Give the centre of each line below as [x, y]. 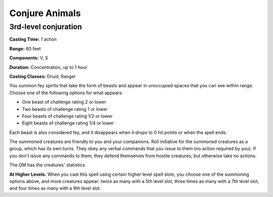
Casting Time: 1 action [33, 39]
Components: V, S [29, 58]
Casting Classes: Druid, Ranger [42, 76]
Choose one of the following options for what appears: [66, 93]
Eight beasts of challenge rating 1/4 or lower [68, 123]
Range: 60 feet [25, 48]
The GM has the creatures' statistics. [48, 165]
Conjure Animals [45, 13]
